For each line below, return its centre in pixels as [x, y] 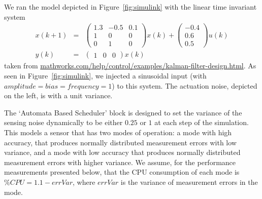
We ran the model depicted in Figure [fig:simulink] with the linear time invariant [130, 7]
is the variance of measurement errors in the [189, 182]
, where [84, 182]
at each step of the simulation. [202, 122]
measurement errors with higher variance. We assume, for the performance [120, 162]
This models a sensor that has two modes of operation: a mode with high [118, 132]
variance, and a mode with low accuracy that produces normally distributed [122, 152]
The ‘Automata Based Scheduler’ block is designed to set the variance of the [123, 112]
